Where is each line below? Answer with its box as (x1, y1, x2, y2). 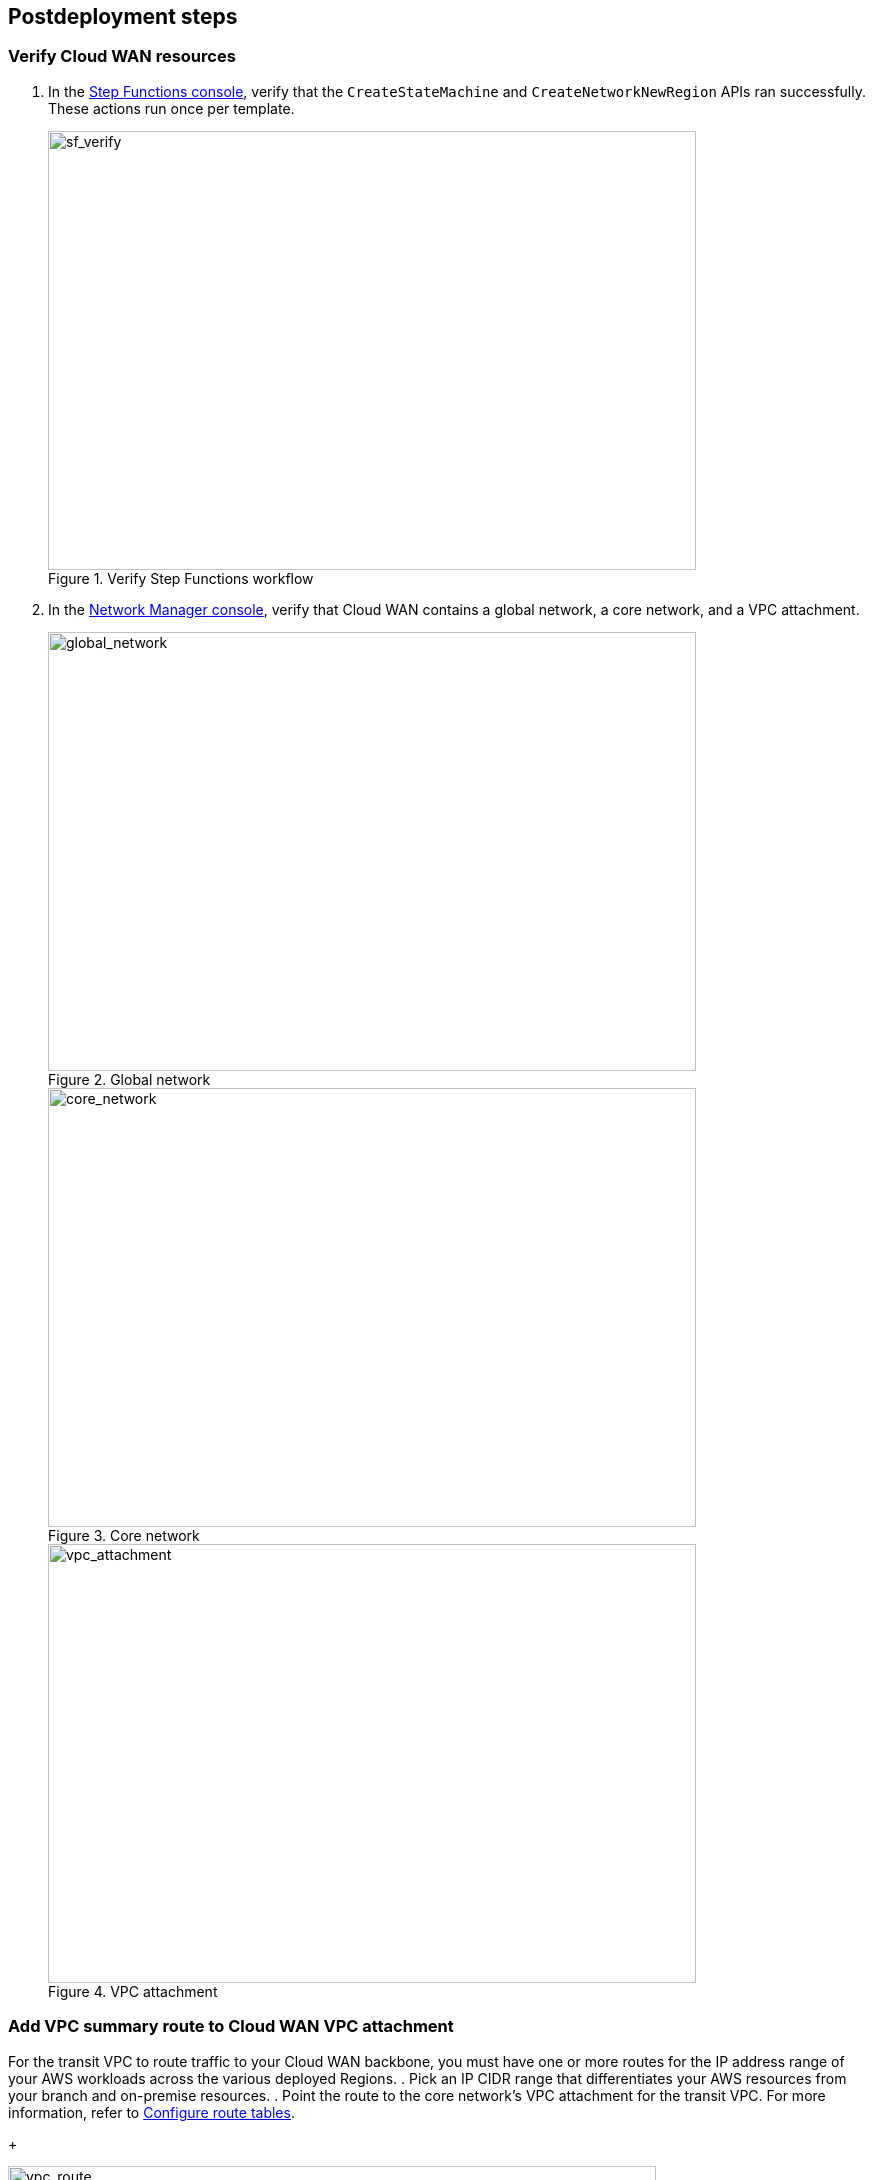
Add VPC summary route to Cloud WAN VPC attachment (8, 2016, 454, 2037)
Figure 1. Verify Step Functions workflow (48, 569, 314, 587)
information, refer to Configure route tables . (8, 2103, 295, 2121)
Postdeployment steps (8, 4, 238, 29)
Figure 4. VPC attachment (48, 1982, 218, 2000)
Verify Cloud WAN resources (8, 46, 236, 67)
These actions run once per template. (48, 99, 295, 117)
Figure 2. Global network (48, 1070, 211, 1088)
